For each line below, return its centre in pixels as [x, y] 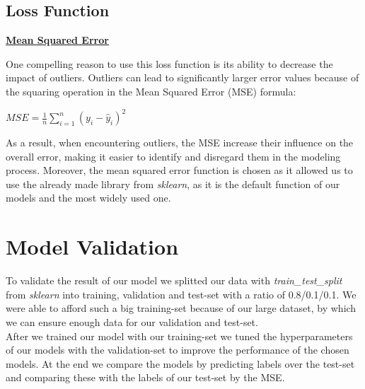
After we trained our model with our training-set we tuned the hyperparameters [179, 336]
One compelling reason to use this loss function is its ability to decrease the [169, 63]
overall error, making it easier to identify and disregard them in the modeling [173, 156]
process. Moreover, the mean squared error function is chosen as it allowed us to [179, 170]
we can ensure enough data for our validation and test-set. [132, 321]
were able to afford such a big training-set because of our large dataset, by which [181, 308]
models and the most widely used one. [88, 198]
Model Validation [92, 246]
